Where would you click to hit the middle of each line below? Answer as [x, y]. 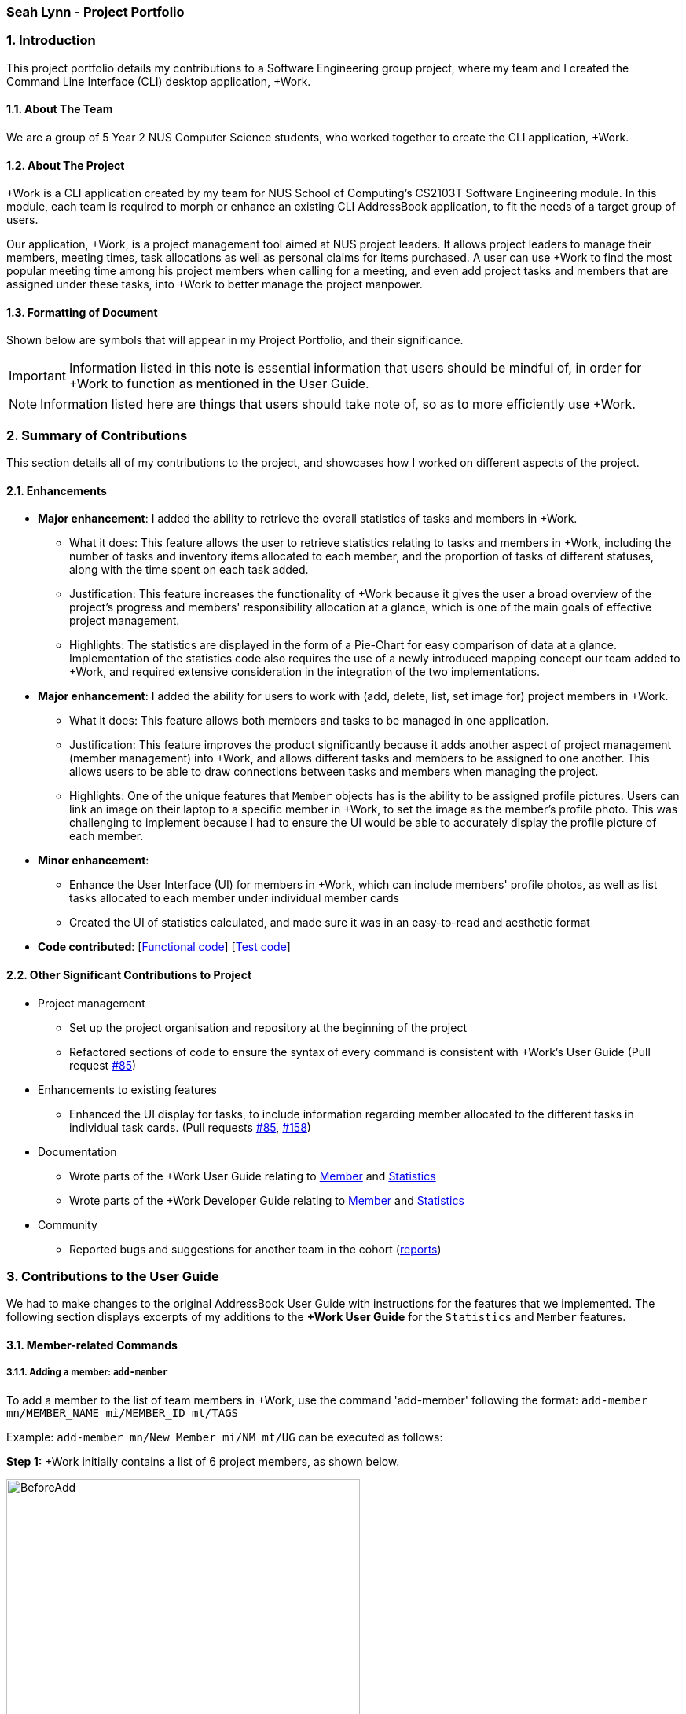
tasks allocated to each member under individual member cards [234, 898]
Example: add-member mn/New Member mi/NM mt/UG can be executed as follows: [225, 1437]
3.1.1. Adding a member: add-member [87, 1373]
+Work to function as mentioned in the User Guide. [219, 384]
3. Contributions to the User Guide [113, 1276]
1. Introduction [51, 40]
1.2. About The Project [66, 165]
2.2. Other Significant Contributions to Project [129, 974]
